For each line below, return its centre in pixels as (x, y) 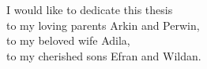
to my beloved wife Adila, (68, 40)
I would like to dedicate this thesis (90, 9)
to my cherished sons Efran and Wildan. (104, 55)
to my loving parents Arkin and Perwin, (103, 25)
